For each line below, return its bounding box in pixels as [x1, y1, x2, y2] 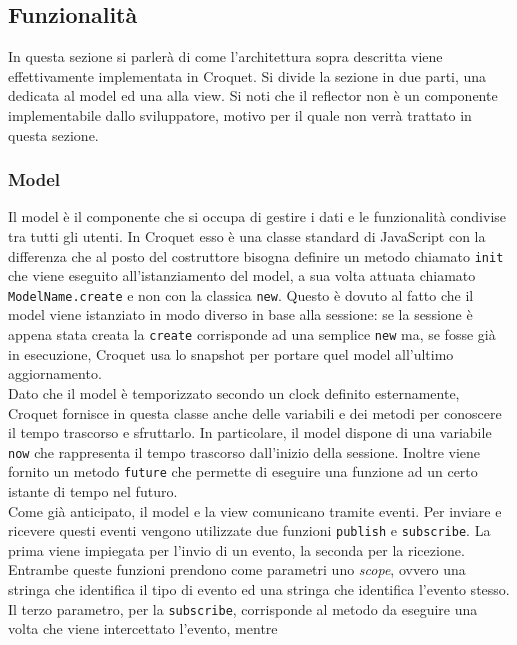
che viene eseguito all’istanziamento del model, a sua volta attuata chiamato [8, 265, 476, 286]
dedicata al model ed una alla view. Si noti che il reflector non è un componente [8, 85, 498, 106]
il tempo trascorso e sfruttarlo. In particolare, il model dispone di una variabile [8, 422, 492, 443]
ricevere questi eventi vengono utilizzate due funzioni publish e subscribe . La [8, 520, 491, 541]
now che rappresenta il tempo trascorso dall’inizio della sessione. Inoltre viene [8, 441, 481, 462]
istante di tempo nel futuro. [8, 481, 178, 502]
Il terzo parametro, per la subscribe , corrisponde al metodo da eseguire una [8, 598, 478, 619]
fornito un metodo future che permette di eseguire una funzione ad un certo [8, 461, 478, 482]
